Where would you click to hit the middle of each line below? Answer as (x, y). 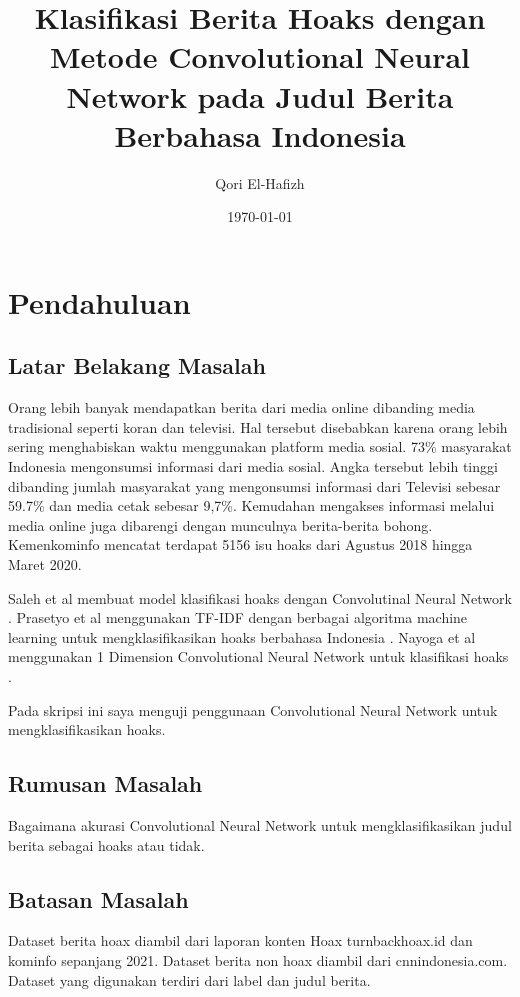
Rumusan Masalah (105, 783)
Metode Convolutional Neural (260, 56)
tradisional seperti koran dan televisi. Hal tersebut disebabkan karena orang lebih (258, 426)
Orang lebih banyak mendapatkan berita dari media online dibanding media (241, 407)
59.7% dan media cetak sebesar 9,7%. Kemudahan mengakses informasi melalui (251, 505)
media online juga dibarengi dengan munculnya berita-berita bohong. (220, 524)
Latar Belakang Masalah (137, 365)
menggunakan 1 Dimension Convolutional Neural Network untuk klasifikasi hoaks (258, 656)
